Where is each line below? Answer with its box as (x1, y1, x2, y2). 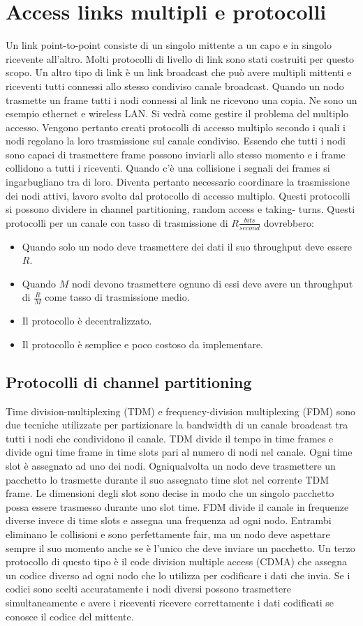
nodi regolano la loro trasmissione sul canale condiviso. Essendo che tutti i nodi (6, 133, 346, 148)
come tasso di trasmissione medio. (45, 290, 190, 304)
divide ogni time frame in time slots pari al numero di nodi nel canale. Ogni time (6, 445, 353, 459)
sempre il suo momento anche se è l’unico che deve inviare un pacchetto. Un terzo (6, 540, 355, 555)
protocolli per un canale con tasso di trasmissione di (6, 215, 228, 230)
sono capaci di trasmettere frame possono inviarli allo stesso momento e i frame (6, 147, 346, 161)
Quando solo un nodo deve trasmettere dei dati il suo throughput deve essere (22, 239, 353, 253)
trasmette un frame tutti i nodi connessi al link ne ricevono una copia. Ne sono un (6, 92, 357, 107)
